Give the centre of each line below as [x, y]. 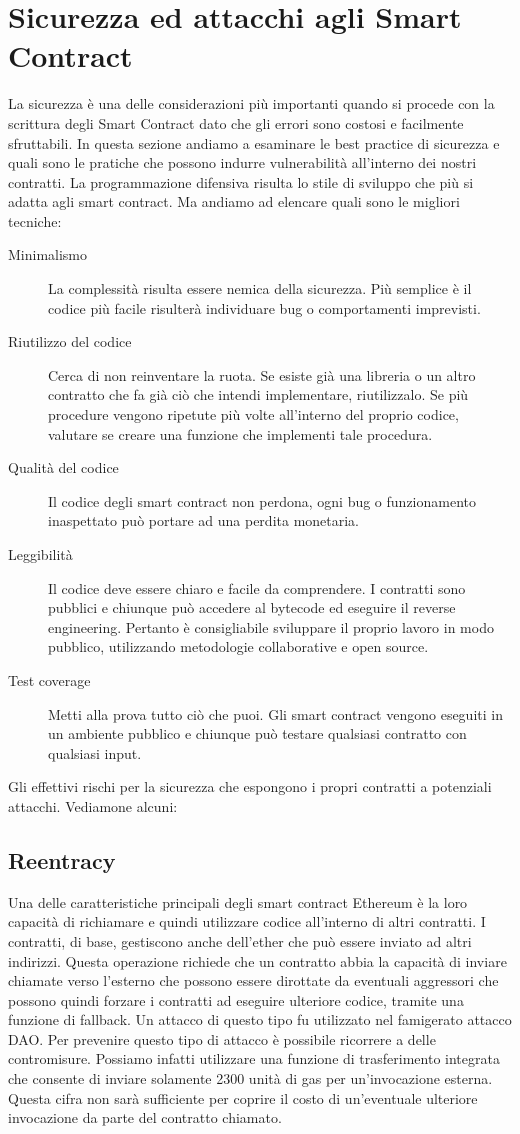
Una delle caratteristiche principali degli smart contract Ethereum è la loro [238, 901]
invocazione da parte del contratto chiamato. [145, 1117]
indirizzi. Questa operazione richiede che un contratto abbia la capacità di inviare [257, 960]
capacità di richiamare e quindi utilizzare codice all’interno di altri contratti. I [247, 921]
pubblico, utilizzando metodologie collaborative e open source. [238, 646]
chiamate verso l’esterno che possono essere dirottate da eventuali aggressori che [253, 980]
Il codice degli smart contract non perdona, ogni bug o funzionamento [262, 500]
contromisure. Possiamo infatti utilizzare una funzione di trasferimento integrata [254, 1058]
